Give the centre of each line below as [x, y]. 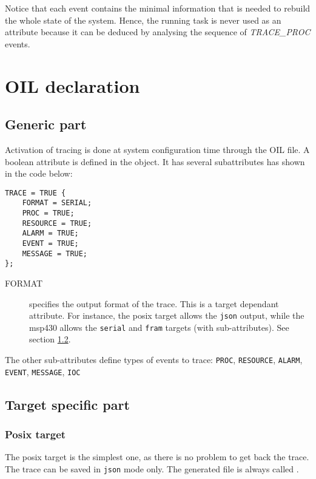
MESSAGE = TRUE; [55, 253]
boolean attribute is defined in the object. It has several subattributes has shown [155, 161]
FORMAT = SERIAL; [57, 203]
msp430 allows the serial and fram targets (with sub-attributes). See [159, 327]
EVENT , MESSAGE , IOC [43, 371]
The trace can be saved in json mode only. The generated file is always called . [152, 468]
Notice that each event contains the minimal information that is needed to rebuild [158, 8]
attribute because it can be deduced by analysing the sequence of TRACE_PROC [158, 32]
